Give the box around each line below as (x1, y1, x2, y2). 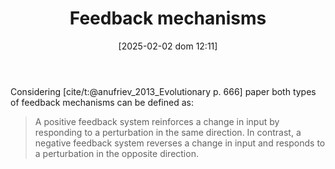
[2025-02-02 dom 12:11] (118, 40, 218, 52)
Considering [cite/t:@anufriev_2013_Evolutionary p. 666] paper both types (10, 85, 317, 97)
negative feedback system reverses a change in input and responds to (34, 137, 326, 149)
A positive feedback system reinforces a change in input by (34, 115, 280, 127)
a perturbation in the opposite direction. (34, 147, 199, 159)
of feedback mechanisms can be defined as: (10, 96, 194, 108)
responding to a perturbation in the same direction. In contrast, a (34, 126, 302, 138)
